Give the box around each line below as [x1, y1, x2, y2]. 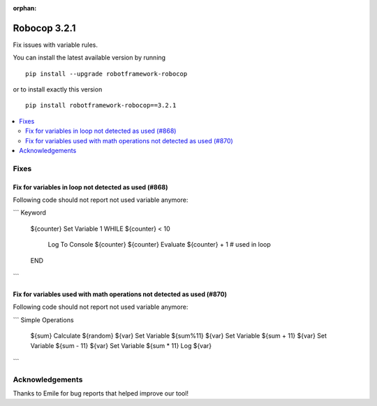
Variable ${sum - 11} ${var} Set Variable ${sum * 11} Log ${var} [30, 341, 212, 349]
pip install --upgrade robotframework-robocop [25, 70, 188, 78]
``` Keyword [13, 208, 47, 217]
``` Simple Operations [13, 315, 74, 324]
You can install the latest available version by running [13, 53, 166, 62]
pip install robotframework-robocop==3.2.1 [25, 101, 177, 110]
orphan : [13, 4, 37, 12]
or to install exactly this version [13, 85, 103, 94]
